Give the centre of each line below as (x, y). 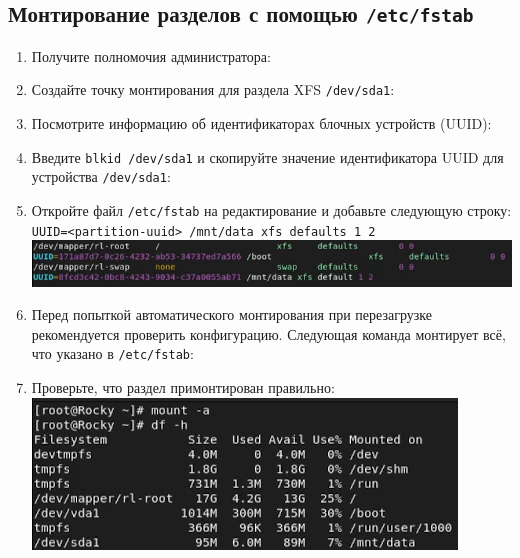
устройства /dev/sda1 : (101, 176)
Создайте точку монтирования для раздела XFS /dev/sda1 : (213, 89)
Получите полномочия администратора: (151, 55)
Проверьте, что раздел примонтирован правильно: (183, 387)
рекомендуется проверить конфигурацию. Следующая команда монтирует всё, (268, 333)
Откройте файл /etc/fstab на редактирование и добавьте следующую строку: (271, 209)
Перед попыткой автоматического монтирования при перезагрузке (231, 314)
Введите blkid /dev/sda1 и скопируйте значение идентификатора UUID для (267, 156)
